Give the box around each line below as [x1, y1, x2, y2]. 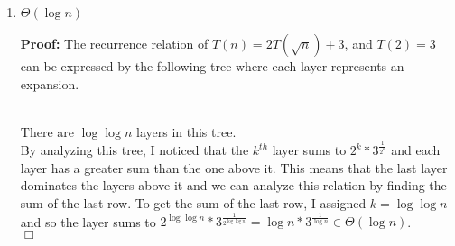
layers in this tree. [136, 122, 237, 141]
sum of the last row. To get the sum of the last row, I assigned [20, 193, 367, 212]
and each [391, 141, 441, 159]
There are [20, 122, 74, 141]
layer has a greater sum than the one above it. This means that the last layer [20, 158, 448, 177]
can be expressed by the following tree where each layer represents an [20, 57, 404, 75]
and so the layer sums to [20, 212, 156, 231]
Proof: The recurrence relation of [20, 34, 209, 52]
